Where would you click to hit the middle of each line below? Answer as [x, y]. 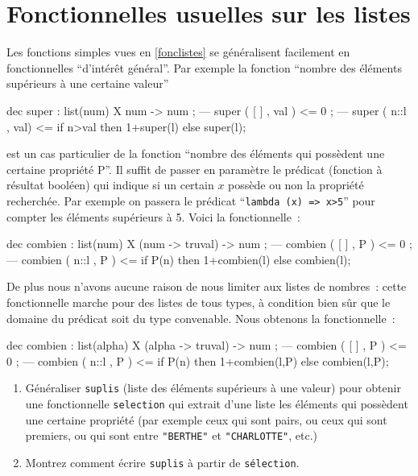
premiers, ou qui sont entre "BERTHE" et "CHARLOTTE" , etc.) [172, 435]
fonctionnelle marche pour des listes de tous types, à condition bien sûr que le [199, 302]
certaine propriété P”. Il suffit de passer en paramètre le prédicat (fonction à [195, 169]
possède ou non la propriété [296, 185]
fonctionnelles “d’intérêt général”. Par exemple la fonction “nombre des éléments [204, 67]
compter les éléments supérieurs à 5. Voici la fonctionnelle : [153, 216]
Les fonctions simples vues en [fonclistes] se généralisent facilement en [178, 52]
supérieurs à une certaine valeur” [88, 83]
